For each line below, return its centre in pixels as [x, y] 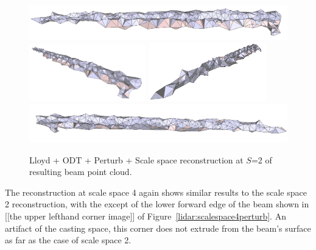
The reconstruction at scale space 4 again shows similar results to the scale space [156, 192]
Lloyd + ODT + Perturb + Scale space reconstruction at [136, 159]
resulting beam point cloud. [81, 172]
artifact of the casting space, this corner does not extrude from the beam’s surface [158, 228]
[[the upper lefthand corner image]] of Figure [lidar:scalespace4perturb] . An [146, 216]
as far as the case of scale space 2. [68, 240]
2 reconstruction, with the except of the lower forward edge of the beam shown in [157, 204]
